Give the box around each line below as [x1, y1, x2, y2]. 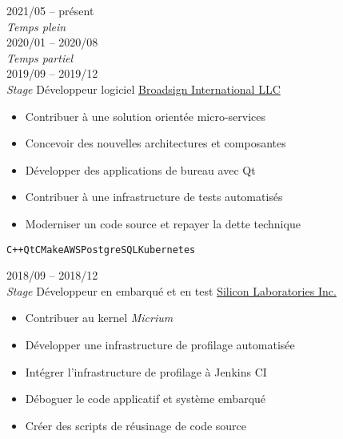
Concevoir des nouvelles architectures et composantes [25, 135, 286, 151]
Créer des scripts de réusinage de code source [25, 417, 247, 433]
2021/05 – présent [6, 2, 94, 18]
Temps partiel [6, 49, 74, 66]
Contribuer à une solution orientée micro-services [25, 107, 266, 124]
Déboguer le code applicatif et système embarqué [25, 390, 266, 407]
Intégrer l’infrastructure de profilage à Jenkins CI [25, 363, 267, 380]
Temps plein [6, 18, 66, 34]
